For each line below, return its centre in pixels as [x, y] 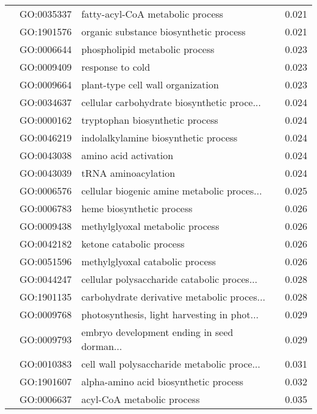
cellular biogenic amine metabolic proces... [172, 191]
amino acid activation [127, 155]
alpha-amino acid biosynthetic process [162, 381]
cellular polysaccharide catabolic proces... [169, 279]
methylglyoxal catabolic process [149, 261]
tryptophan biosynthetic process [150, 120]
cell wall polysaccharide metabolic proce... [171, 364]
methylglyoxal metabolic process [150, 226]
